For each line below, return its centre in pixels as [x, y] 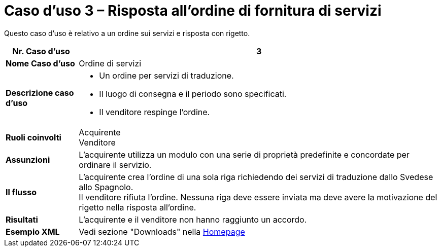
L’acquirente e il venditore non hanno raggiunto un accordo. [193, 219]
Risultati [22, 219]
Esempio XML [33, 231]
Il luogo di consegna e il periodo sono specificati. [193, 94]
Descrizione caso [40, 93]
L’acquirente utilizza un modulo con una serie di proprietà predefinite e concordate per [244, 154]
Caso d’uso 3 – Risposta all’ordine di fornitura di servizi [193, 11]
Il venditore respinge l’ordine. [155, 112]
